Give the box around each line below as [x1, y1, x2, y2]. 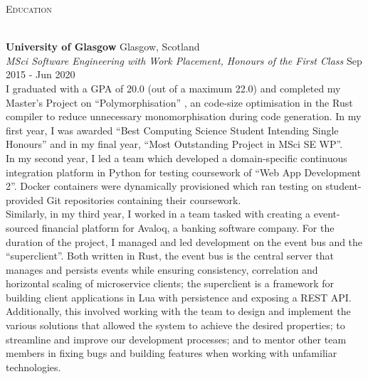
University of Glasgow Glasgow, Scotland [6, 39, 200, 54]
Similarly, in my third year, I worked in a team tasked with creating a [6, 206, 311, 221]
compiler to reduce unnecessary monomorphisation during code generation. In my [6, 109, 362, 124]
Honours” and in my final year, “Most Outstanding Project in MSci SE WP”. [6, 137, 343, 151]
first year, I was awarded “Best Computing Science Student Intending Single [6, 122, 339, 137]
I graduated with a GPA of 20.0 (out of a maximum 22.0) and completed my [6, 80, 341, 95]
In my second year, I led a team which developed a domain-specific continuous [6, 150, 347, 165]
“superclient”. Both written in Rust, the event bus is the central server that [6, 248, 334, 263]
